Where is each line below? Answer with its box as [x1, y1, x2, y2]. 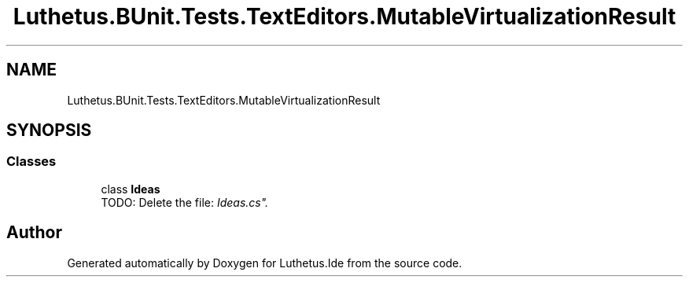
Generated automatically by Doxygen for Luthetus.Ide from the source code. [67, 255, 462, 270]
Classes [6, 153, 57, 170]
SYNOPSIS [6, 120, 92, 141]
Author [6, 222, 62, 243]
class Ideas [101, 182, 160, 196]
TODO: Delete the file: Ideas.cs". [101, 195, 269, 209]
